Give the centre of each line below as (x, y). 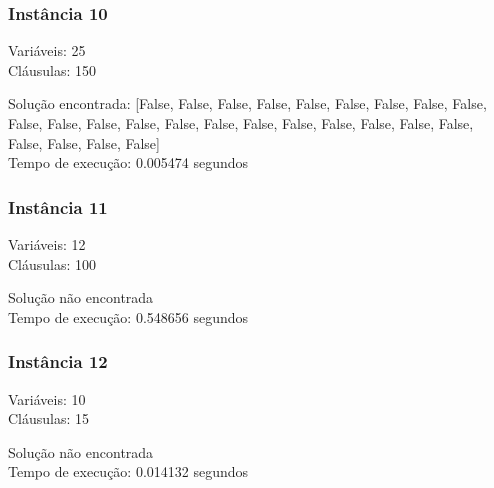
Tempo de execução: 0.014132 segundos (128, 471)
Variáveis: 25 (47, 50)
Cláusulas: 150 (52, 69)
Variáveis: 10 (47, 398)
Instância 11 (58, 206)
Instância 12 (58, 361)
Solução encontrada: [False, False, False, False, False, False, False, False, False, (247, 103)
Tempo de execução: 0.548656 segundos (128, 316)
